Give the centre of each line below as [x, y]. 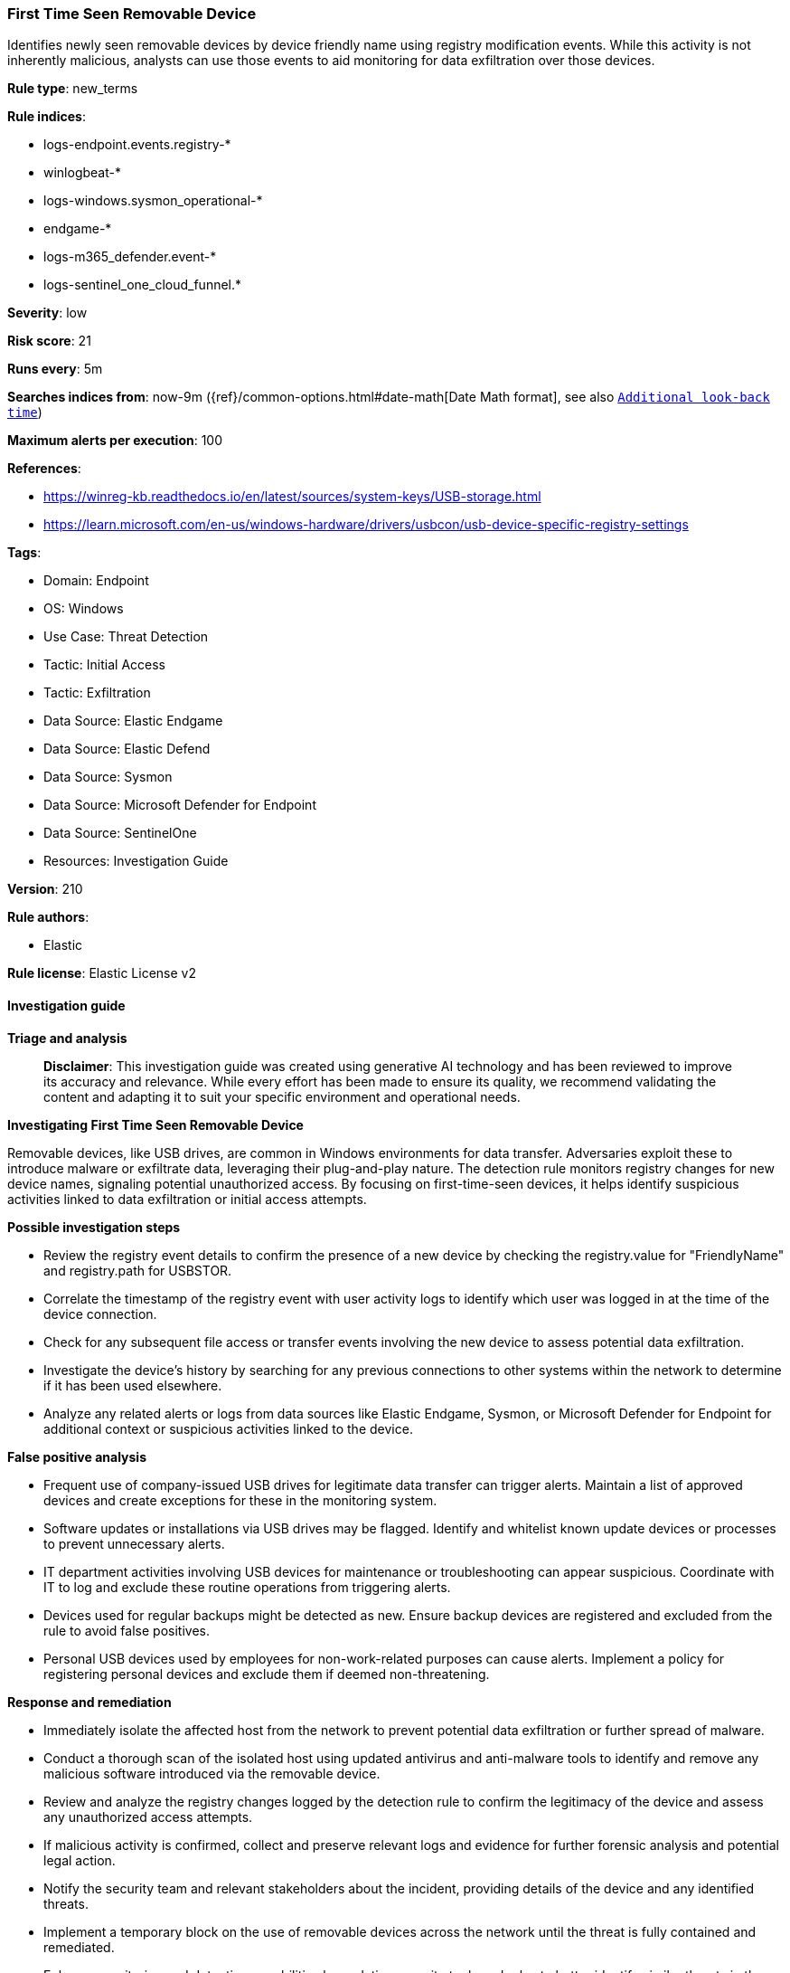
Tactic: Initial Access [104, 665]
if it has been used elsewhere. [133, 1385]
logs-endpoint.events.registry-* [137, 145]
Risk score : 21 [49, 341]
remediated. [79, 1947]
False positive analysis [77, 1456]
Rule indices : [47, 117]
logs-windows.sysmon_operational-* [153, 201]
